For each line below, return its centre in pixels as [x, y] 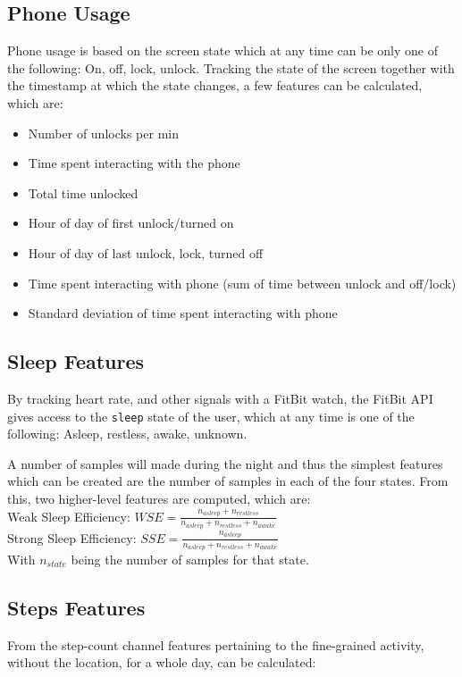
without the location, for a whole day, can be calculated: [162, 662]
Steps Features [76, 608]
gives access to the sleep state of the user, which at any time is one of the [211, 416]
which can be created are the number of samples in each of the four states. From [228, 481]
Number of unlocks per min [103, 133]
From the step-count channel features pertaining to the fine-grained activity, [216, 644]
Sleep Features [76, 361]
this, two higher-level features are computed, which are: [159, 498]
